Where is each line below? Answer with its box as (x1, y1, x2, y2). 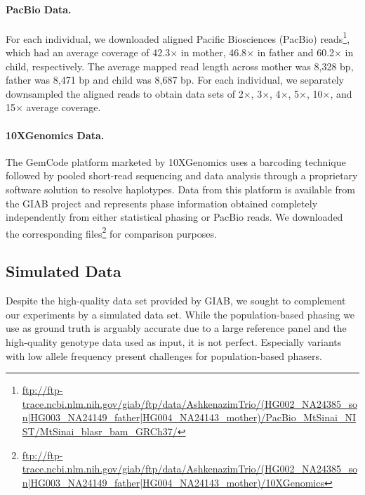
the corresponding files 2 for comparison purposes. (6, 224, 217, 240)
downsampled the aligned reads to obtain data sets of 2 (6, 86, 244, 101)
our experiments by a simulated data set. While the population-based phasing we (6, 307, 355, 321)
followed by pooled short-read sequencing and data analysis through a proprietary (6, 168, 358, 183)
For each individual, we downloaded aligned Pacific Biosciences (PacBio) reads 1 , (6, 29, 350, 46)
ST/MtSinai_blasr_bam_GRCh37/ (22, 423, 178, 438)
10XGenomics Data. (6, 127, 105, 142)
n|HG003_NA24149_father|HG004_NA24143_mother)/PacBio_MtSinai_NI (22, 410, 356, 425)
